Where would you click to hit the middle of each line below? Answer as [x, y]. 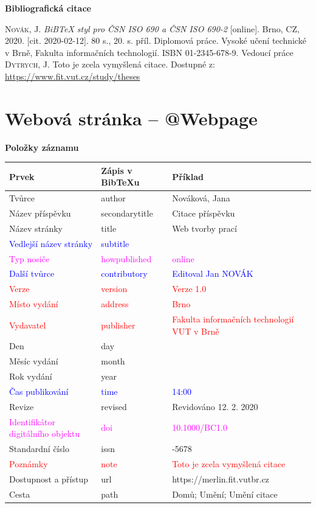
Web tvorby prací [204, 228]
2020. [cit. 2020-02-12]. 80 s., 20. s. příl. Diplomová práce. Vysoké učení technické [156, 40]
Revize [22, 406]
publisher [118, 325]
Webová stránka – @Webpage [131, 118]
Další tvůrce [32, 273]
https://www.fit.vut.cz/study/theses [73, 76]
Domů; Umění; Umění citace [225, 494]
